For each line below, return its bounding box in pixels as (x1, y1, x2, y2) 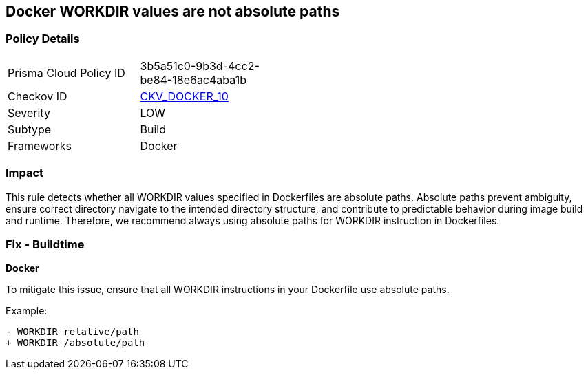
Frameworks (8, 138, 72, 153)
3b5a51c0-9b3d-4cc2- (140, 58, 260, 73)
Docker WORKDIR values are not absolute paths (6, 3, 340, 20)
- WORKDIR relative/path (6, 326, 139, 338)
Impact (6, 166, 44, 180)
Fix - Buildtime (6, 237, 85, 251)
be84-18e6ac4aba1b (140, 72, 246, 87)
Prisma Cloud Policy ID (8, 65, 125, 80)
